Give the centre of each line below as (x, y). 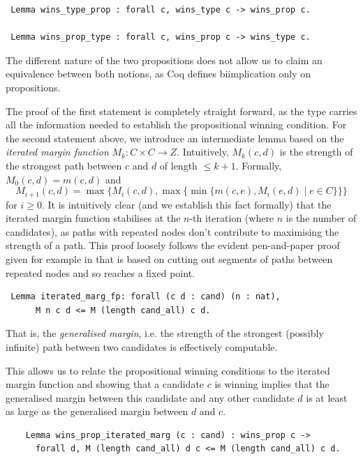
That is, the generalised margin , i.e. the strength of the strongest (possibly (165, 333)
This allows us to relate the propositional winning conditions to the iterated (168, 370)
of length (178, 165)
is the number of (321, 218)
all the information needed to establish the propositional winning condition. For (176, 125)
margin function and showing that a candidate (105, 384)
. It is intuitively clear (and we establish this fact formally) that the (186, 204)
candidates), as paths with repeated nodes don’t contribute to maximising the (172, 231)
